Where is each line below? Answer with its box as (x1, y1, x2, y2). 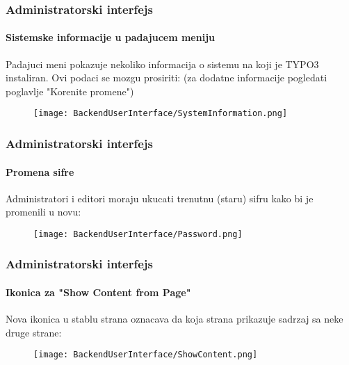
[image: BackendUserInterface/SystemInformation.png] (33, 108, 288, 119)
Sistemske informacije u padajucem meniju (6, 30, 216, 44)
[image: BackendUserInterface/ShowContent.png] (33, 350, 258, 360)
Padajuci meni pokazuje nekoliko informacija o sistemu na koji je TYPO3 (6, 56, 319, 71)
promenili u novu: (6, 204, 81, 219)
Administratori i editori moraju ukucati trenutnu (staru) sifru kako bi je (6, 190, 314, 205)
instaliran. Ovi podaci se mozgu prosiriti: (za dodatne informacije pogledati (6, 70, 327, 85)
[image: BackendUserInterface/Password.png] (33, 229, 243, 239)
